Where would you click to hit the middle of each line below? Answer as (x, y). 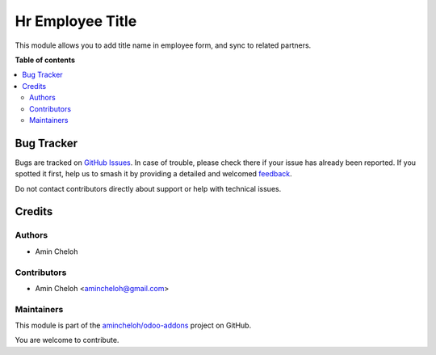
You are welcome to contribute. (67, 340)
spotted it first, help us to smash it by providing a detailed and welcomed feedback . (153, 174)
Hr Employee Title (76, 21)
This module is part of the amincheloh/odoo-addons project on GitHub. (133, 325)
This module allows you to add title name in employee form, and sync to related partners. (163, 45)
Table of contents (45, 60)
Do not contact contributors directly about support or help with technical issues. (148, 188)
